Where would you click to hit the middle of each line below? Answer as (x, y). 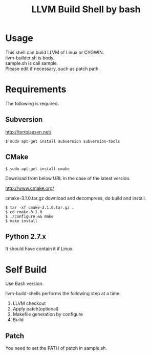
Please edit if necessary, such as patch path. (52, 69)
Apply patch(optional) (36, 309)
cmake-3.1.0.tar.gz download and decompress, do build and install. (76, 198)
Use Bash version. (25, 284)
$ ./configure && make (29, 216)
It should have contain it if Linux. (40, 249)
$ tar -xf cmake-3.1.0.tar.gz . (40, 207)
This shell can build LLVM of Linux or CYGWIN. (55, 52)
